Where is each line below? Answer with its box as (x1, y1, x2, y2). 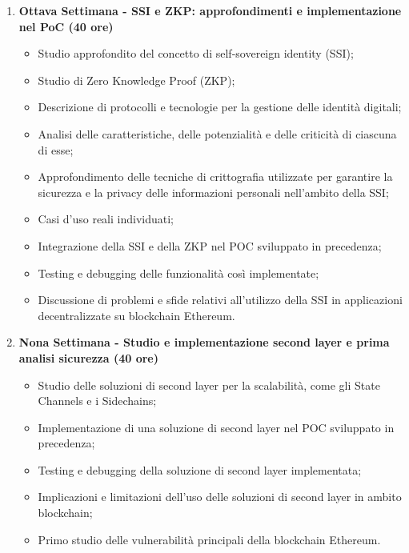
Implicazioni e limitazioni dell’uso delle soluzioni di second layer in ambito (38, 488, 402, 505)
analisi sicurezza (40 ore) (18, 349, 158, 366)
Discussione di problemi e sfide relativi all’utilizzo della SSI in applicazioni (38, 291, 403, 308)
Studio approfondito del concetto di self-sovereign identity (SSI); (38, 45, 354, 62)
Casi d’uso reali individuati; (38, 210, 174, 227)
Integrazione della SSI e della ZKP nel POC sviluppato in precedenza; (38, 237, 382, 254)
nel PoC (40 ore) (18, 18, 114, 34)
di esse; (38, 141, 74, 158)
